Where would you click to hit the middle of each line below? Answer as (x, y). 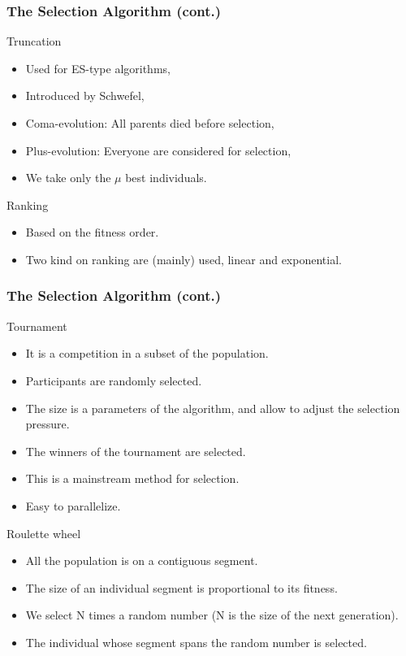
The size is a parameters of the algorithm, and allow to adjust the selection (213, 408)
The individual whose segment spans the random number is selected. (196, 642)
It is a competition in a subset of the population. (147, 353)
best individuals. (166, 178)
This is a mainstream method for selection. (132, 478)
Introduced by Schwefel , (85, 96)
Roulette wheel (44, 533)
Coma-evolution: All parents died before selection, (150, 123)
